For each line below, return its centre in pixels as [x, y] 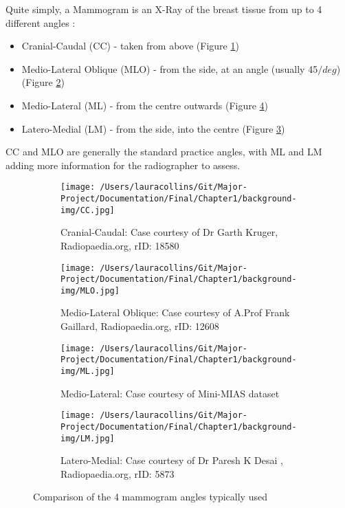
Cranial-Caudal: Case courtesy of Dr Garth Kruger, [169, 232]
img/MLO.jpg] [90, 290]
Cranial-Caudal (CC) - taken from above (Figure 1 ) [130, 46]
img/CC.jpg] [88, 210]
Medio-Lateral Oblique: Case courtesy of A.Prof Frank [175, 312]
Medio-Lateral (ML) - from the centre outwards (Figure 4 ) [145, 105]
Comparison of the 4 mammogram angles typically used [150, 497]
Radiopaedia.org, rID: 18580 [120, 245]
